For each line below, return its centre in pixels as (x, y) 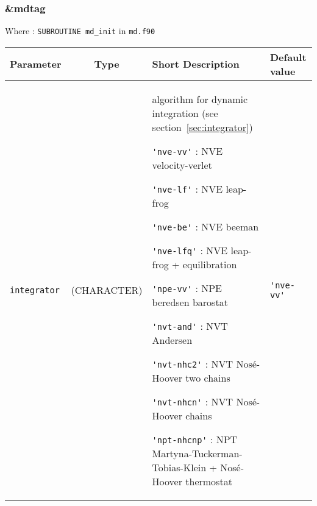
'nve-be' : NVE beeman (205, 226)
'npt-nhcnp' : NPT (195, 439)
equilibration (210, 264)
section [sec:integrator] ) (202, 127)
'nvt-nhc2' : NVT (193, 363)
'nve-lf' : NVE (187, 188)
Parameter (36, 64)
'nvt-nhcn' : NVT (193, 401)
